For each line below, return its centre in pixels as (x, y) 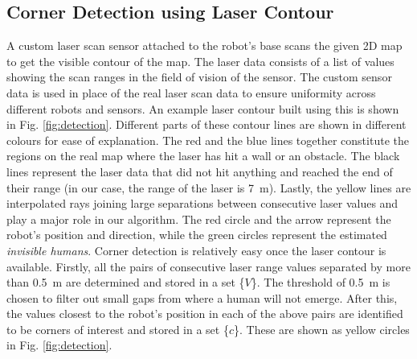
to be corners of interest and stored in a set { (118, 329)
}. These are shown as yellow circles (322, 329)
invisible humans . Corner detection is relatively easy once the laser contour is (196, 250)
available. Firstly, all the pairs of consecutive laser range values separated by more (208, 266)
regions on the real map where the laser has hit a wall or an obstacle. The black (203, 156)
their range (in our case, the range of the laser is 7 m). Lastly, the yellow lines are (209, 187)
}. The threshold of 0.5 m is (321, 282)
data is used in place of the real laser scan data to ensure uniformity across (191, 92)
